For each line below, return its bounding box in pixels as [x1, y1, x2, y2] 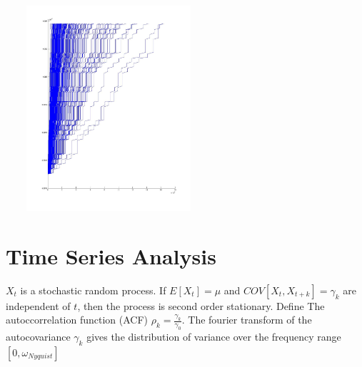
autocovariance [6, 329, 71, 344]
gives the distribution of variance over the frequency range [86, 329, 341, 344]
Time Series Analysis [6, 241, 216, 270]
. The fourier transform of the [181, 312, 312, 327]
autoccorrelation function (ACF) [6, 312, 149, 327]
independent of [6, 298, 71, 313]
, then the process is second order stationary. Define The [77, 298, 325, 313]
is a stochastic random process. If [20, 282, 166, 297]
